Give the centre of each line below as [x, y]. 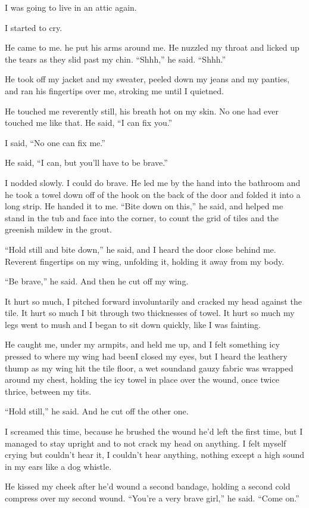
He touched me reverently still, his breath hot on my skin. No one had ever [142, 111]
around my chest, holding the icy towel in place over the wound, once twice [142, 380]
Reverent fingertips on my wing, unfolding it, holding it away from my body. [145, 261]
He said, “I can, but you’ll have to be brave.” [86, 162]
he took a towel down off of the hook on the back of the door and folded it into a [153, 194]
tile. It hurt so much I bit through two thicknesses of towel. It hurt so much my [150, 313]
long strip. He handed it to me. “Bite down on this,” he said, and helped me [144, 206]
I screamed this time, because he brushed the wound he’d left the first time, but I [154, 431]
